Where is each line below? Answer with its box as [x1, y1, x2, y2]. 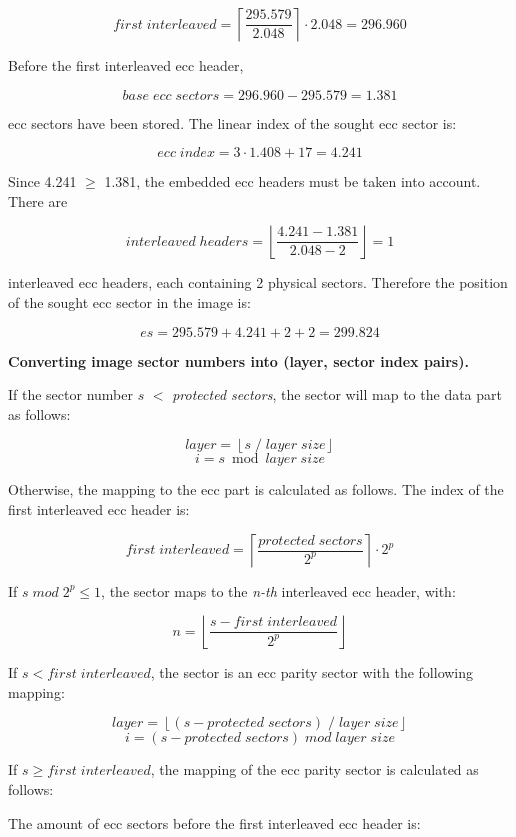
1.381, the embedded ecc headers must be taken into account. [104, 171, 481, 192]
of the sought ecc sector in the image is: [8, 291, 251, 312]
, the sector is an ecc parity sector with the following [150, 662, 474, 683]
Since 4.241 [8, 171, 77, 192]
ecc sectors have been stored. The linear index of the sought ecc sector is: [8, 112, 457, 133]
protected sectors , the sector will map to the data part [172, 384, 502, 405]
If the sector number [8, 384, 133, 405]
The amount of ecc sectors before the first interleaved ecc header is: [8, 812, 421, 833]
